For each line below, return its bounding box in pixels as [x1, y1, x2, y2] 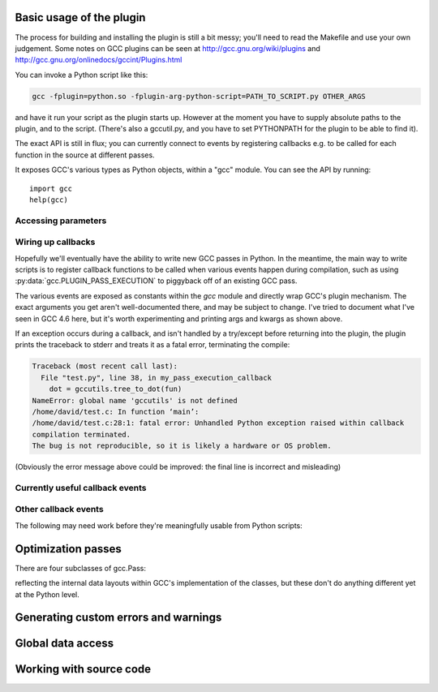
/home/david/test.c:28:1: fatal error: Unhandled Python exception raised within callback [32, 419, 405, 428]
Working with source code [15, 662, 152, 677]
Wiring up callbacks [15, 236, 96, 247]
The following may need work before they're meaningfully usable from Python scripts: [15, 520, 303, 531]
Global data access [15, 637, 114, 651]
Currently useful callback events [15, 482, 147, 493]
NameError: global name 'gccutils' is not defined [32, 396, 238, 405]
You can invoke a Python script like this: [15, 70, 148, 80]
